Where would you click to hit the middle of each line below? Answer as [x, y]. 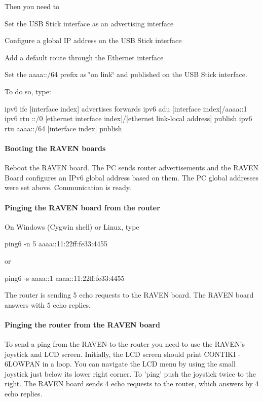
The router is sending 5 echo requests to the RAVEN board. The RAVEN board [129, 295]
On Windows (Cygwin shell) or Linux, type [72, 226]
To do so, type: [28, 91]
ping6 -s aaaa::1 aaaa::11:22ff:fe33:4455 [65, 278]
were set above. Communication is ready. [68, 187]
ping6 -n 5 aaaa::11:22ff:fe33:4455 [56, 244]
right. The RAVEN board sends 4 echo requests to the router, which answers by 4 [132, 383]
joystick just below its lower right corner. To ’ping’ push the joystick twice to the [130, 373]
